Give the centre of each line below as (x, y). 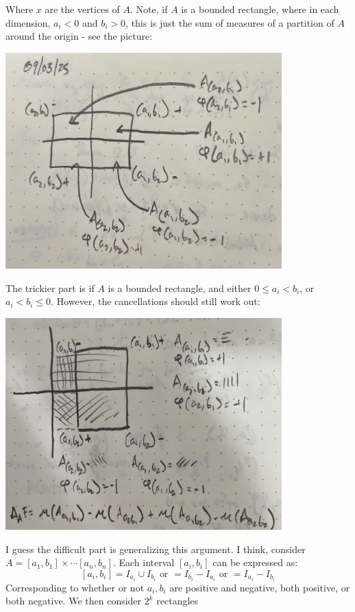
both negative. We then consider (74, 601)
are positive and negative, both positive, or (260, 587)
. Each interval (144, 562)
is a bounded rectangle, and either (180, 287)
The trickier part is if (50, 287)
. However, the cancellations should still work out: (156, 301)
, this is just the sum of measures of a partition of (230, 22)
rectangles (177, 601)
